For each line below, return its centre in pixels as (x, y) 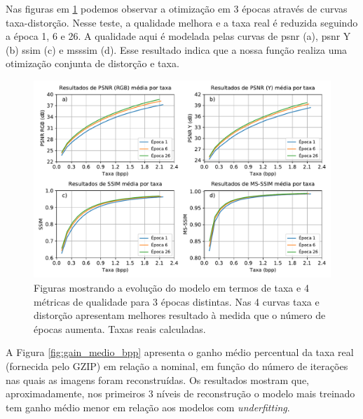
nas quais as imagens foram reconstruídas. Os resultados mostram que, (157, 379)
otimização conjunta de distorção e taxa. (93, 63)
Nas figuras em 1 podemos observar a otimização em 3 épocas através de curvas (177, 8)
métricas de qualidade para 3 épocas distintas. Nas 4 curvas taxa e (177, 301)
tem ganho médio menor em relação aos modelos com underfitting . (148, 407)
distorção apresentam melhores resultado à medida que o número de (180, 315)
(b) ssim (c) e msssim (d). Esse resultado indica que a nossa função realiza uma (177, 49)
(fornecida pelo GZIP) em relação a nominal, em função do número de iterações (177, 365)
